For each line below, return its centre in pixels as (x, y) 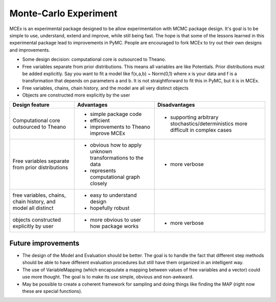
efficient (100, 121)
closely (99, 183)
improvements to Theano (120, 127)
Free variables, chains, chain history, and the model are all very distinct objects (105, 88)
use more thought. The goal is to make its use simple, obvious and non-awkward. (108, 277)
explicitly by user (33, 226)
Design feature (31, 105)
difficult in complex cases (201, 130)
